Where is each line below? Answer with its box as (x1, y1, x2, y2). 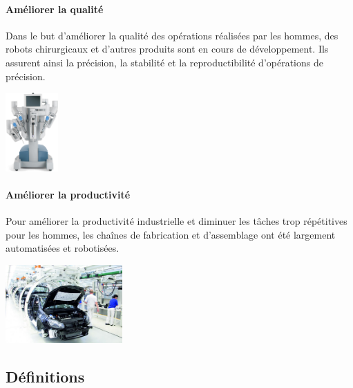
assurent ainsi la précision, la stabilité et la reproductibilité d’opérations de (6, 55, 323, 69)
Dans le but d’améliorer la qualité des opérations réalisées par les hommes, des (6, 28, 338, 42)
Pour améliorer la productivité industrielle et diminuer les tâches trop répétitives (6, 213, 347, 228)
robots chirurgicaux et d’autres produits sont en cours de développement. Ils (6, 41, 329, 56)
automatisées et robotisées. (6, 241, 120, 255)
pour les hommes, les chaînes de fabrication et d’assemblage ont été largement (6, 227, 336, 241)
